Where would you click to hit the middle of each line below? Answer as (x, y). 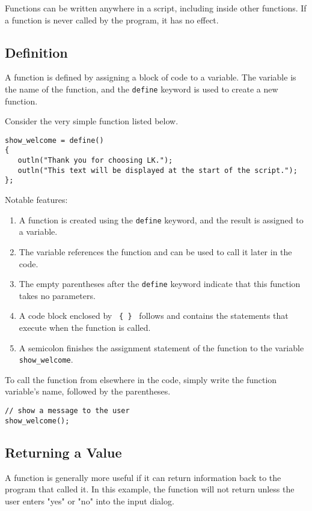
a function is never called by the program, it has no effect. (112, 20)
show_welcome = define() (54, 140)
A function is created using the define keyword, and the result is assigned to (161, 219)
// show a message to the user (67, 411)
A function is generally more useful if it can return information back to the (143, 477)
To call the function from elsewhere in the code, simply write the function (141, 379)
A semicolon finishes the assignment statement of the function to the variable (161, 347)
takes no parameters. (57, 295)
